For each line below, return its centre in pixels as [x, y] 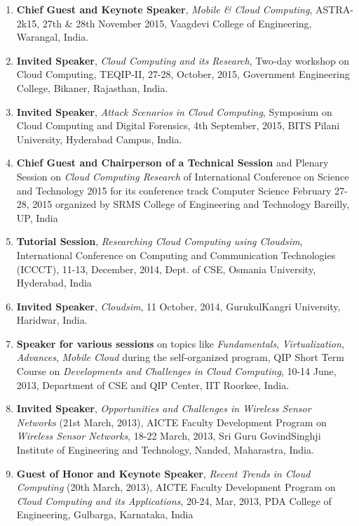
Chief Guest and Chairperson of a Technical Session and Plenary [172, 163]
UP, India [37, 217]
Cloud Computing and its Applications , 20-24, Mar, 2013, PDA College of [174, 500]
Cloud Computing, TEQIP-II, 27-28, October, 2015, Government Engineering [183, 74]
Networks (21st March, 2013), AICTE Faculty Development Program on [171, 422]
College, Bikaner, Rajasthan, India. [92, 87]
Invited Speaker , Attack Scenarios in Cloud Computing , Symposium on [174, 111]
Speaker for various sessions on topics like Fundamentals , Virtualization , [180, 343]
